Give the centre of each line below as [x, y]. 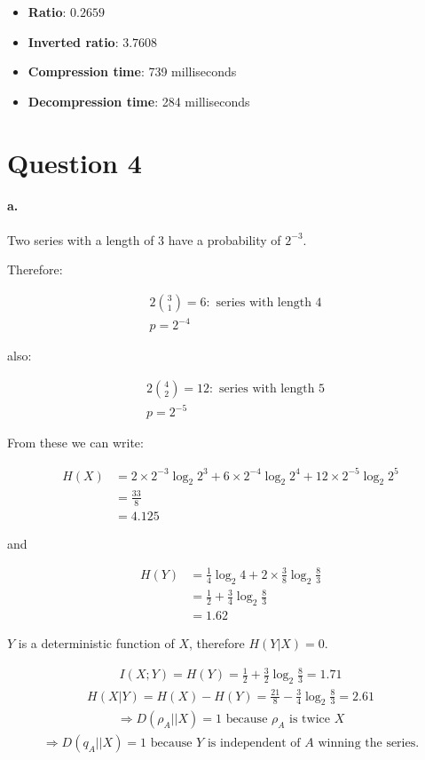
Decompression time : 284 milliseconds [139, 101]
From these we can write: [75, 443]
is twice [310, 720]
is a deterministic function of [96, 643]
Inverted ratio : [73, 41]
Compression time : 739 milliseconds [132, 71]
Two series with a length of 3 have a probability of [144, 239]
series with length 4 [269, 302]
